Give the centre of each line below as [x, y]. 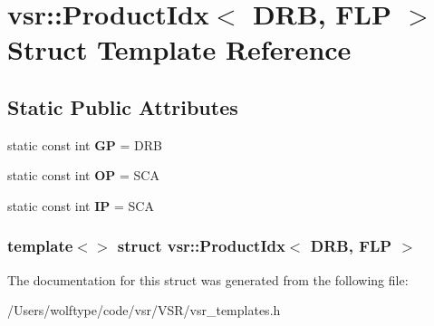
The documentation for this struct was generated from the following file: [208, 279]
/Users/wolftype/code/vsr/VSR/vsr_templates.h [144, 310]
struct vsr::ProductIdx [201, 246]
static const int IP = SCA [81, 205]
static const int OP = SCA [83, 175]
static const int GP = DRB [85, 144]
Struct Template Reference [179, 49]
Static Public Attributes [123, 106]
